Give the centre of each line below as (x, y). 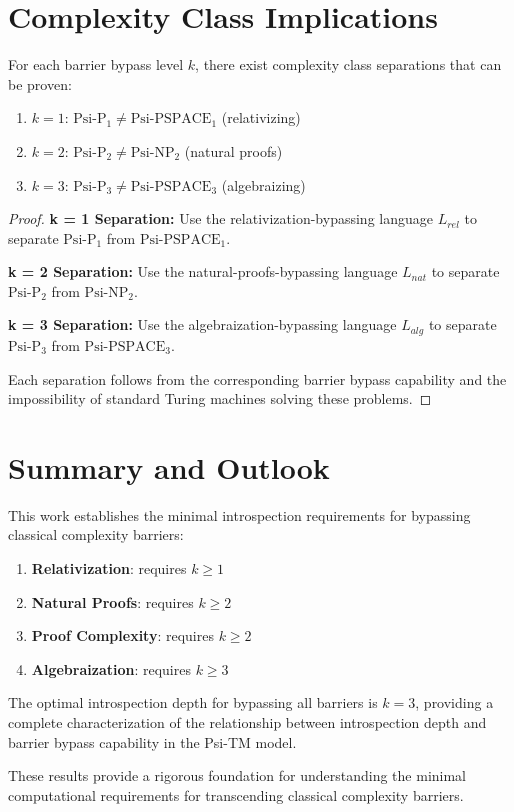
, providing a (454, 702)
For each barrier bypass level (96, 64)
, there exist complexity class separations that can (348, 64)
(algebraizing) (263, 184)
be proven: (40, 83)
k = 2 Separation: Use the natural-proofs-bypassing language (203, 271)
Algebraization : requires (111, 668)
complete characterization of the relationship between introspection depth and (247, 721)
